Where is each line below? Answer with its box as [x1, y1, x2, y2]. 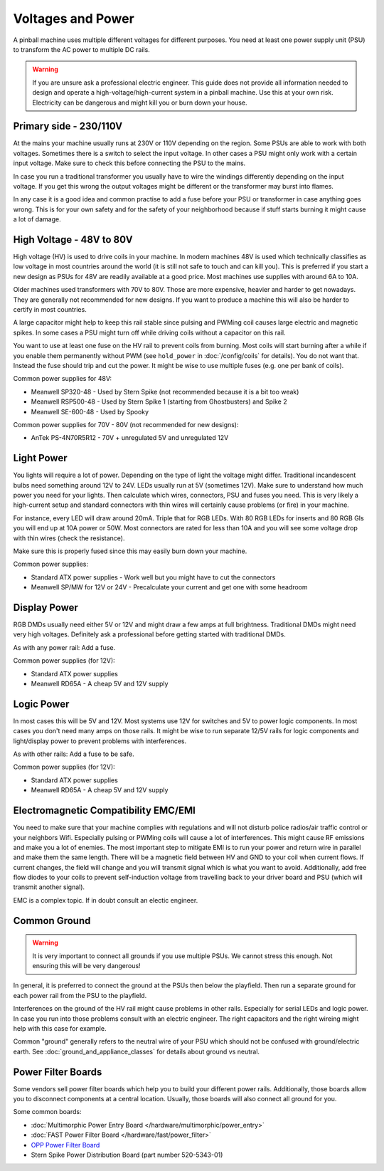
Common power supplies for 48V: [13, 374, 112, 383]
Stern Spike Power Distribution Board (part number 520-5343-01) [31, 1150, 223, 1160]
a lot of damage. [13, 215, 61, 224]
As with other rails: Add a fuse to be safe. [13, 750, 134, 758]
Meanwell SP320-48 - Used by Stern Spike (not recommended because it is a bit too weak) [31, 387, 299, 396]
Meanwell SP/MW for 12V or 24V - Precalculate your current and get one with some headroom [31, 583, 309, 592]
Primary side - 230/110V [13, 120, 123, 132]
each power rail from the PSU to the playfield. [13, 991, 147, 999]
